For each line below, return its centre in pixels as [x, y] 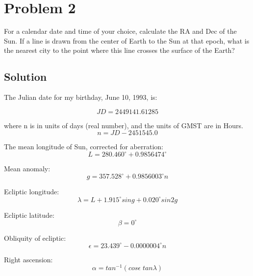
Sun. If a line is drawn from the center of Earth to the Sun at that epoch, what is [127, 40]
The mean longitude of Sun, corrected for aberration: [84, 147]
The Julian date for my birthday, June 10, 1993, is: [81, 97]
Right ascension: [28, 259]
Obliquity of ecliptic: [35, 238]
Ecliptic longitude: [32, 192]
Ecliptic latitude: [29, 215]
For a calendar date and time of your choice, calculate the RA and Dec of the [120, 31]
